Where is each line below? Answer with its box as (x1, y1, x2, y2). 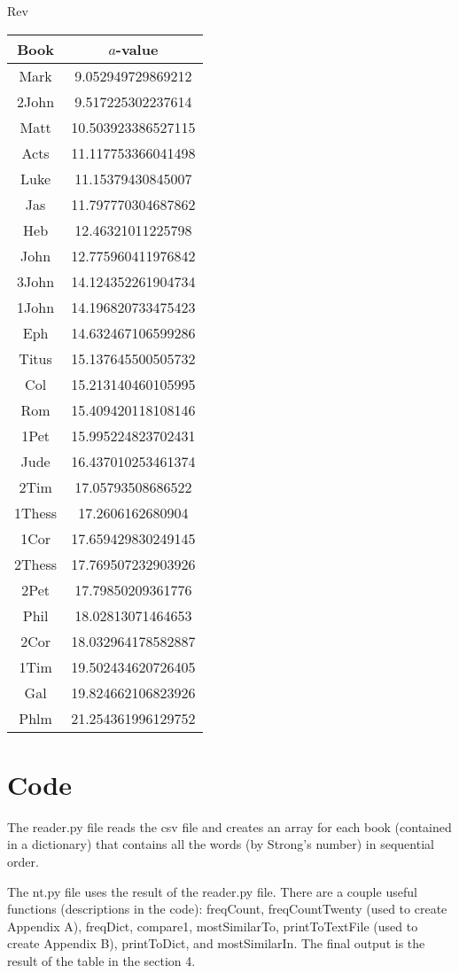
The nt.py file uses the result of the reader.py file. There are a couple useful (7, 882, 417, 900)
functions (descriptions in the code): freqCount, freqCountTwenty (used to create (7, 899, 447, 918)
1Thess (14, 502, 58, 523)
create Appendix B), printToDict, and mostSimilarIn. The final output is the (7, 934, 425, 953)
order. (7, 852, 39, 870)
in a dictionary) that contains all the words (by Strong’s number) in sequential (7, 835, 434, 853)
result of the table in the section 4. (7, 951, 196, 969)
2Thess (14, 553, 58, 574)
